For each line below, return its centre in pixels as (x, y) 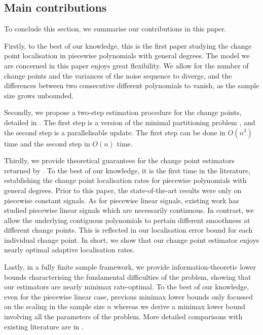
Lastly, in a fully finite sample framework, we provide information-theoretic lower (130, 267)
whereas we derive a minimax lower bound (179, 306)
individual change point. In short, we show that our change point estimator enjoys (132, 239)
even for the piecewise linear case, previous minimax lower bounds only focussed (128, 296)
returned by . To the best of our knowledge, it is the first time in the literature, (127, 170)
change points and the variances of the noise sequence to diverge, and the (118, 75)
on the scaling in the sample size (54, 306)
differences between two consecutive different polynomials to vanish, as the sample (132, 85)
